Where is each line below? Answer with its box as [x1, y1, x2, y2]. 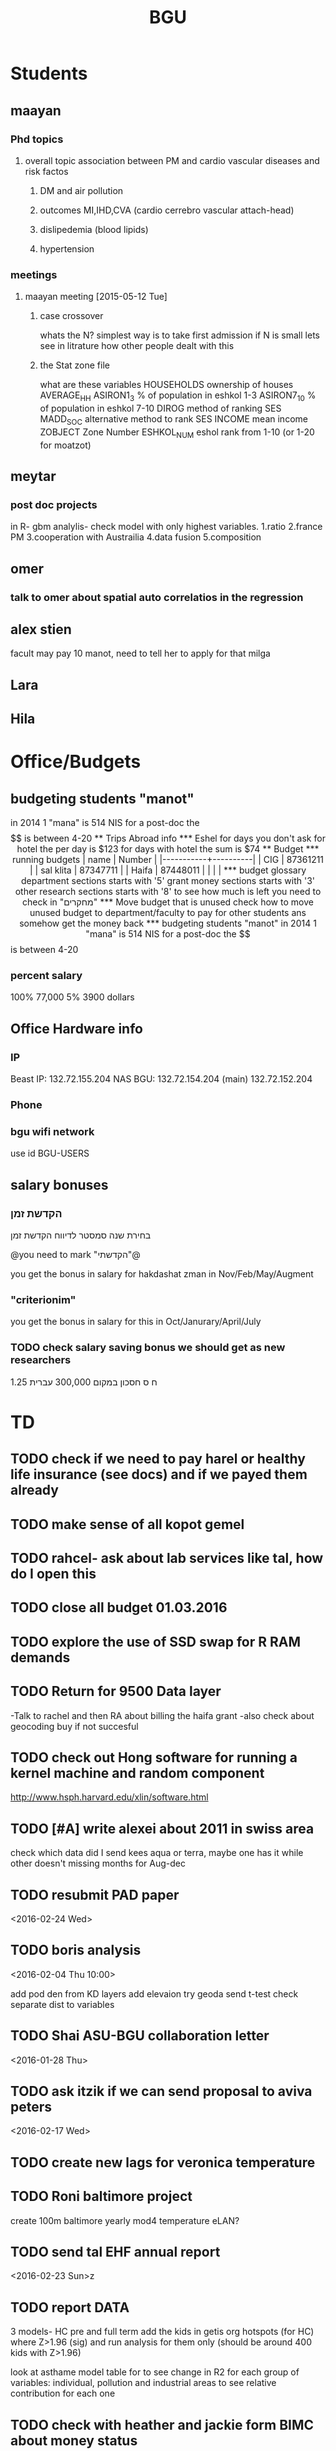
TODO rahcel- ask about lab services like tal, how [10, 1550, 324, 1566]
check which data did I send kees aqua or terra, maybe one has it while [10, 1847, 304, 1859]
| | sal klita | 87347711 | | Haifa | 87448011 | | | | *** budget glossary [29, 864, 307, 876]
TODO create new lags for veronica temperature [10, 2154, 316, 2171]
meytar [10, 467, 57, 485]
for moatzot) [39, 439, 92, 451]
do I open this [10, 1566, 97, 1582]
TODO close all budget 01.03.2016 [10, 1599, 228, 1616]
